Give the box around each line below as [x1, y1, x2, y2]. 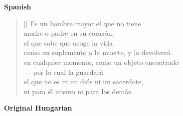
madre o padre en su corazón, [23, 28, 114, 38]
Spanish [4, 1, 31, 11]
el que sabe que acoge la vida [23, 37, 113, 48]
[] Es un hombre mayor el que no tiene [23, 18, 141, 28]
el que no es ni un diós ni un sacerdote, [23, 76, 144, 87]
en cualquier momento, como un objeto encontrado [23, 57, 179, 67]
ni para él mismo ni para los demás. [23, 86, 133, 96]
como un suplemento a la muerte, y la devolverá [23, 47, 171, 58]
